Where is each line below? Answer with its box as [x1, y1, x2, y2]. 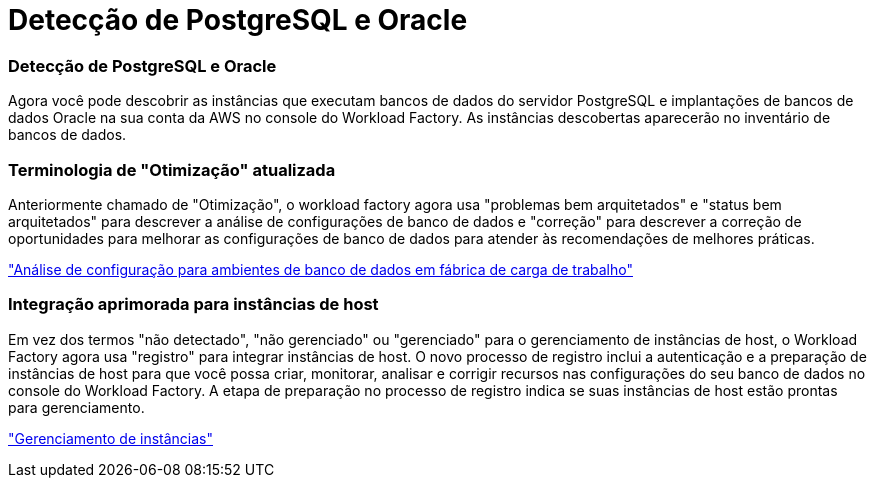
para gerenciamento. [8, 398, 145, 416]
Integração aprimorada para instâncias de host [8, 294, 379, 315]
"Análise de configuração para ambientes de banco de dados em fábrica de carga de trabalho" [8, 260, 633, 278]
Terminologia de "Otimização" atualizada [8, 159, 336, 180]
